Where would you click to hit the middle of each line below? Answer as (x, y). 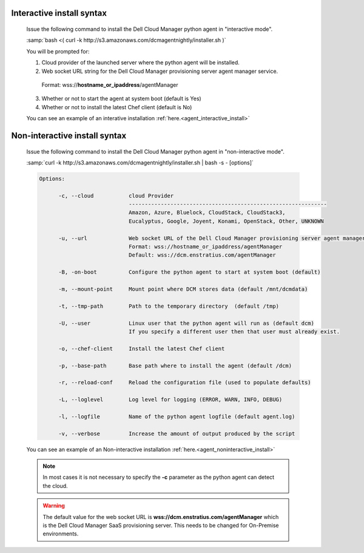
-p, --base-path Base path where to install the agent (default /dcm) (175, 365)
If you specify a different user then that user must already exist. (234, 331)
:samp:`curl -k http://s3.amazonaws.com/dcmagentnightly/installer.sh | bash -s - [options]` (140, 162)
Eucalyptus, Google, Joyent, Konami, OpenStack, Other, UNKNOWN (226, 221)
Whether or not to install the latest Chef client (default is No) (117, 107)
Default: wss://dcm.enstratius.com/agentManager (202, 255)
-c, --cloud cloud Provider (116, 195)
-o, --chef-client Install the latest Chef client (142, 348)
